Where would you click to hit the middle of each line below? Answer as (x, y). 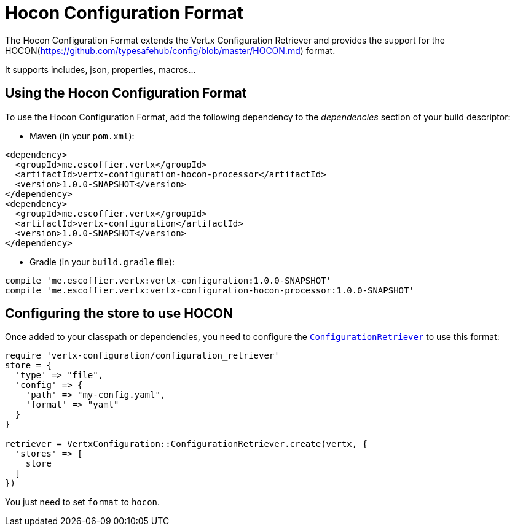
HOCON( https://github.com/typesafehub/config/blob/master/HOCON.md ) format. (170, 50)
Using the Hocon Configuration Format (126, 93)
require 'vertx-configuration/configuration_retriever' (142, 356)
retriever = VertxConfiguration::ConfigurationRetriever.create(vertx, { (187, 444)
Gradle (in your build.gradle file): (102, 262)
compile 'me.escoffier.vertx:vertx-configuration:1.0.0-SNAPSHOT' (168, 280)
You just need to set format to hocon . (83, 502)
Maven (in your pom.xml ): (82, 136)
